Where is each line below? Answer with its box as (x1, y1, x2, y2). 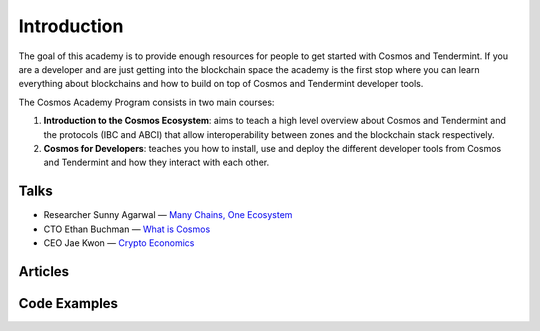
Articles (18, 263, 70, 280)
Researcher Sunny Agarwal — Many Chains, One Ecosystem (43, 209, 293, 221)
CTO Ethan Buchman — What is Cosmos (43, 223, 211, 235)
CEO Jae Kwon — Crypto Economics (43, 236, 195, 249)
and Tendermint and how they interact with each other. (43, 156, 270, 169)
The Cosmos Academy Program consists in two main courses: (18, 96, 275, 108)
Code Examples (18, 295, 119, 312)
